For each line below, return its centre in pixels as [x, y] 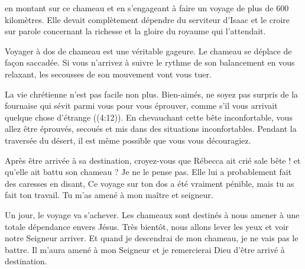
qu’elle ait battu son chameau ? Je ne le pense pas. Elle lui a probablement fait [148, 172]
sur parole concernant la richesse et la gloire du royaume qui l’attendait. [135, 31]
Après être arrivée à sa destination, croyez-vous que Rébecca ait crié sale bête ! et [153, 160]
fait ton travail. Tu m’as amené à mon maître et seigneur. [109, 195]
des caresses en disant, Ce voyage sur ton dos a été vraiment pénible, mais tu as [150, 183]
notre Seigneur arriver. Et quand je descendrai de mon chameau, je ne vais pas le [152, 238]
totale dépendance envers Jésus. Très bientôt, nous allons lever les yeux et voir [147, 226]
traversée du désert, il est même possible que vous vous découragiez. [128, 140]
